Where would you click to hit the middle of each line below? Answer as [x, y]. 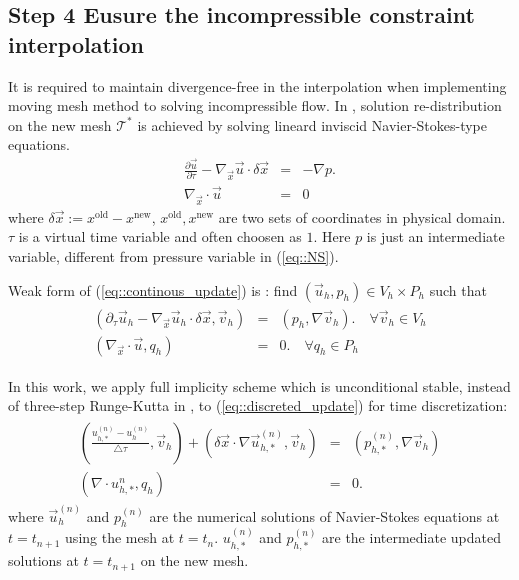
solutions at [43, 560]
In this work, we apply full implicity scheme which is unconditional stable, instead [259, 385]
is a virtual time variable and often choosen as [160, 236]
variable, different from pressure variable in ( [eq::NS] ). [173, 256]
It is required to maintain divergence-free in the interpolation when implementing [257, 85]
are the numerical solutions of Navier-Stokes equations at [324, 515]
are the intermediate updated [411, 537]
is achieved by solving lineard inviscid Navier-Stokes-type [312, 124]
